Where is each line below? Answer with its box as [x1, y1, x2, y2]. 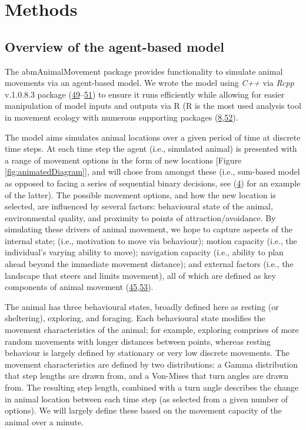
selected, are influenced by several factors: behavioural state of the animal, [5, 200, 273, 212]
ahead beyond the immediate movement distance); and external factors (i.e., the [5, 258, 294, 270]
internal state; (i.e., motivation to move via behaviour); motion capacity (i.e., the [5, 234, 297, 246]
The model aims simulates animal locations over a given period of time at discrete [5, 131, 301, 143]
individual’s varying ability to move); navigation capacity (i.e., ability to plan [5, 246, 284, 258]
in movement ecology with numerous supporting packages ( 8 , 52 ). [5, 111, 238, 123]
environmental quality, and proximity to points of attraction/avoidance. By [5, 211, 276, 224]
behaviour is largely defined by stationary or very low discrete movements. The [5, 346, 290, 359]
